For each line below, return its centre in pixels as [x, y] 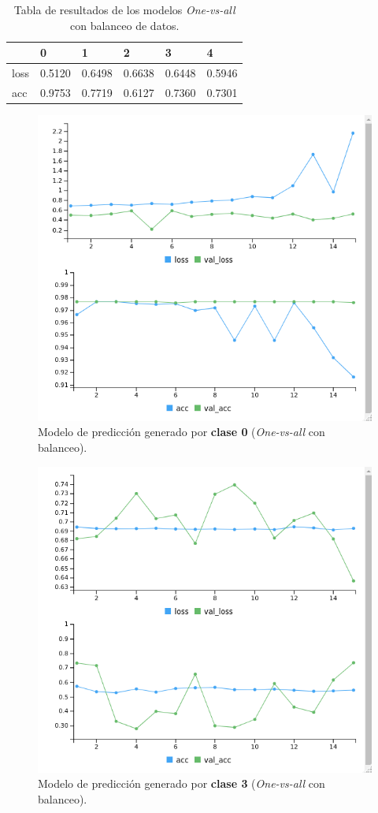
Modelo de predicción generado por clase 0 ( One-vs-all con [182, 432]
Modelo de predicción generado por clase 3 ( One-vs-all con [182, 783]
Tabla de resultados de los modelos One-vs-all [124, 9]
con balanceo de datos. [124, 25]
